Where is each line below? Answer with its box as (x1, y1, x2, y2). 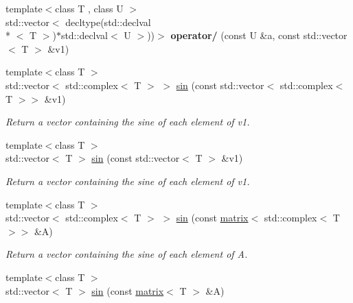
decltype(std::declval (65, 14, 151, 29)
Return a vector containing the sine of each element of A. (5, 247, 248, 261)
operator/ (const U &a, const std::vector (170, 28, 348, 43)
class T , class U (55, 1, 124, 15)
